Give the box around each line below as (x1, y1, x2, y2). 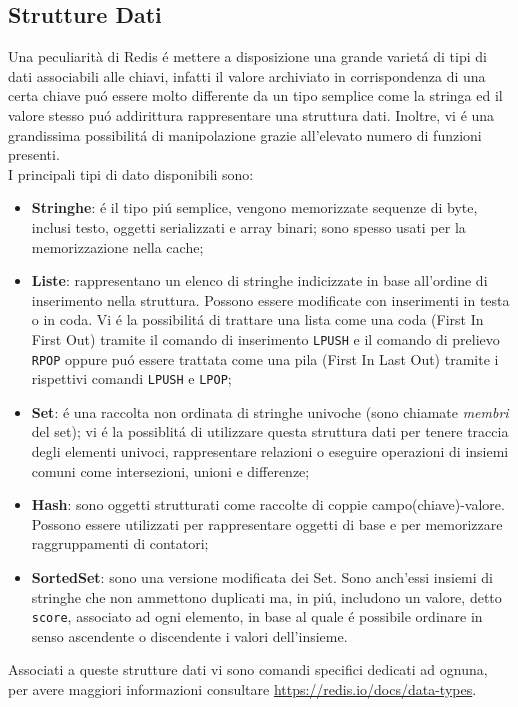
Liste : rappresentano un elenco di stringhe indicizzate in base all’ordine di (31, 270, 488, 291)
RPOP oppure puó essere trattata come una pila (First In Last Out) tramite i (31, 348, 499, 369)
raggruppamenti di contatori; (31, 533, 209, 554)
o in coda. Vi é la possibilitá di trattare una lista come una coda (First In (31, 309, 484, 330)
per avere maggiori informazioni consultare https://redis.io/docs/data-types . (8, 679, 477, 700)
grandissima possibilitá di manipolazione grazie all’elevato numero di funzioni (8, 124, 482, 145)
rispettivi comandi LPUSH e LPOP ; (31, 368, 232, 389)
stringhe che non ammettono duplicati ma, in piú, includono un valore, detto (31, 586, 502, 607)
